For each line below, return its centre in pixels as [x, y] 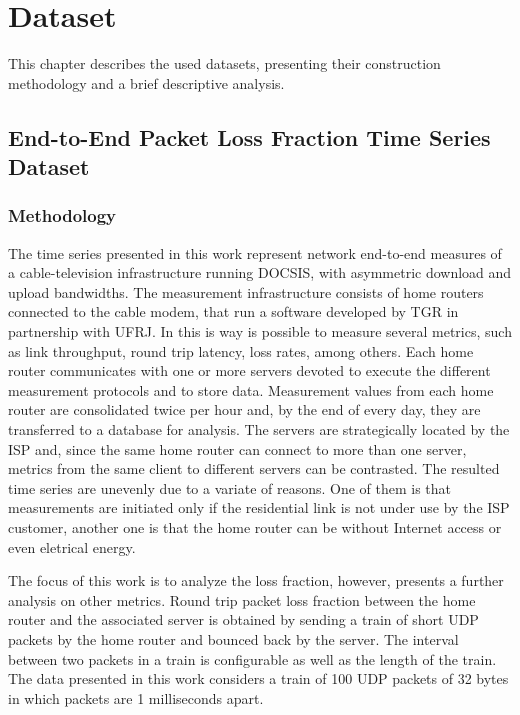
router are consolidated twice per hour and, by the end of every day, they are [244, 409]
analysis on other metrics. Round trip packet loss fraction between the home [242, 599]
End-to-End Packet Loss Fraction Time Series [249, 136]
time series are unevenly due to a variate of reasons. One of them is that [230, 487]
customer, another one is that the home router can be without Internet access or [255, 527]
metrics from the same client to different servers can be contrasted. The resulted [254, 468]
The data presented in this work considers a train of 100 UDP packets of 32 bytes [258, 678]
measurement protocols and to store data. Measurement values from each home [251, 389]
